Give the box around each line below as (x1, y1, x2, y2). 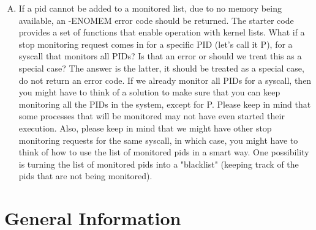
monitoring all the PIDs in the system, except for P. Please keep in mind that (18, 97, 311, 110)
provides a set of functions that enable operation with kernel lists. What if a (18, 26, 305, 39)
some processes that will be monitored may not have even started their (18, 109, 285, 122)
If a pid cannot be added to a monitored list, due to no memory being (18, 2, 282, 14)
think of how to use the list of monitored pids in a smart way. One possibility (18, 146, 309, 158)
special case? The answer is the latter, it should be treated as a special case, (18, 61, 304, 74)
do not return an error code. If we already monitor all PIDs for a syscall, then (18, 73, 312, 86)
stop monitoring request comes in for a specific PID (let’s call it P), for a (18, 37, 293, 50)
